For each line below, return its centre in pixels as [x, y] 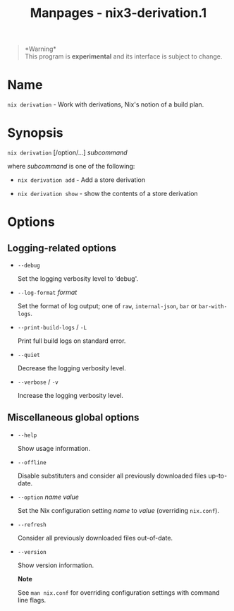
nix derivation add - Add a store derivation [81, 180]
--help [27, 435]
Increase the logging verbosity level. [70, 396]
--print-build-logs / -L [52, 327]
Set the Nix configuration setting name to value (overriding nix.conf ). [118, 510]
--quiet [29, 355]
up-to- [217, 476]
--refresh [32, 525]
